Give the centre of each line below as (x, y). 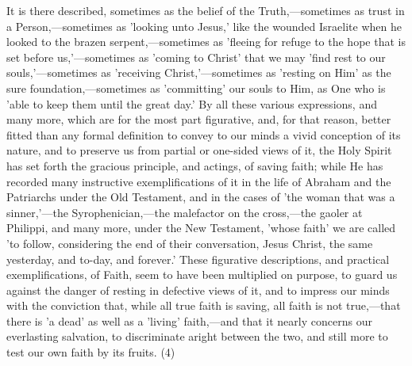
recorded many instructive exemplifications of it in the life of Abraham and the (199, 181)
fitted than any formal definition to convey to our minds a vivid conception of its (204, 134)
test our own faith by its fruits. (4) (91, 352)
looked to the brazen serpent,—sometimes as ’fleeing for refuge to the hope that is (206, 42)
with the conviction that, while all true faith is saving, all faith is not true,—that (204, 305)
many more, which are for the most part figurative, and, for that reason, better (199, 119)
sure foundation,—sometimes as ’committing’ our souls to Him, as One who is (196, 88)
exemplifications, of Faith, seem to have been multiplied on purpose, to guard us (202, 274)
